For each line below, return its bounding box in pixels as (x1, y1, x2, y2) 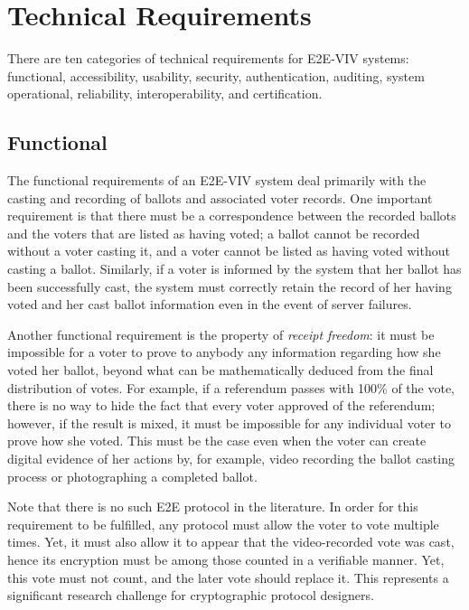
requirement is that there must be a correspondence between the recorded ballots (7, 206, 456, 225)
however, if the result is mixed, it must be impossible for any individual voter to (7, 413, 451, 432)
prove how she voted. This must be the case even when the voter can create (7, 431, 427, 450)
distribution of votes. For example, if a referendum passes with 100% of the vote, (7, 378, 455, 397)
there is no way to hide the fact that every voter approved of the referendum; (7, 396, 436, 415)
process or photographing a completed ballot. (7, 466, 258, 485)
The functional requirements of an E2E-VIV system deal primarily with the (7, 171, 427, 190)
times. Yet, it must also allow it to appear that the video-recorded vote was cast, (7, 532, 455, 551)
